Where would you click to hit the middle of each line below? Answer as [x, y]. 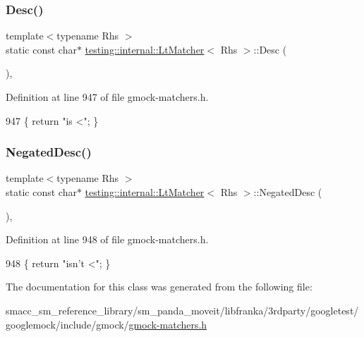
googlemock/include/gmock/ [67, 324]
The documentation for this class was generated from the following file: [159, 287]
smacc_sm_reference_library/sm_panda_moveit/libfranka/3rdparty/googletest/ [182, 310]
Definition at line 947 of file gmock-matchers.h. [107, 97]
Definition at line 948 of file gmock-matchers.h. [107, 239]
